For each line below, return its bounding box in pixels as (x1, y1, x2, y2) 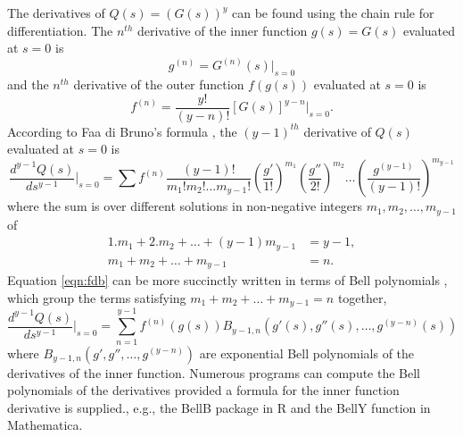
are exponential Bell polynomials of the (199, 343, 415, 362)
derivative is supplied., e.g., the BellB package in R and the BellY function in (7, 398, 431, 416)
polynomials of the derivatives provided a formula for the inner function (7, 381, 400, 399)
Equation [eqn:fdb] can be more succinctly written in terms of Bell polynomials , (7, 271, 448, 290)
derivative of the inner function (136, 21, 308, 39)
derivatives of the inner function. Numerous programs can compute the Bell (7, 363, 421, 382)
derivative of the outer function (73, 75, 244, 94)
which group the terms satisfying (7, 288, 186, 307)
